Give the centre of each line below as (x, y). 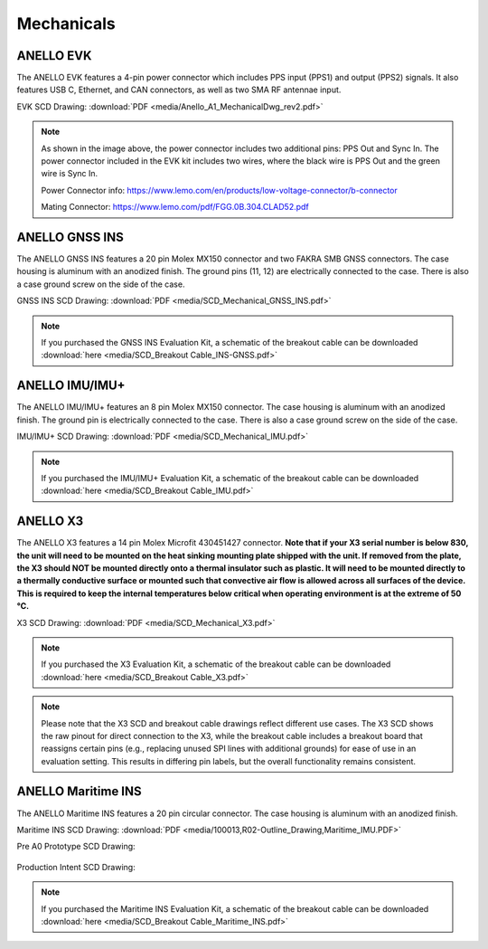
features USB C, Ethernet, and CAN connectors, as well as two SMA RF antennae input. (179, 90)
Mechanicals (66, 24)
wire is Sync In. (70, 174)
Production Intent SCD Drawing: (76, 867)
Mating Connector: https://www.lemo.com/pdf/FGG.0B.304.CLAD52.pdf (175, 207)
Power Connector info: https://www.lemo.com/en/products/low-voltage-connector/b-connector (219, 190)
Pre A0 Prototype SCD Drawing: (76, 847)
